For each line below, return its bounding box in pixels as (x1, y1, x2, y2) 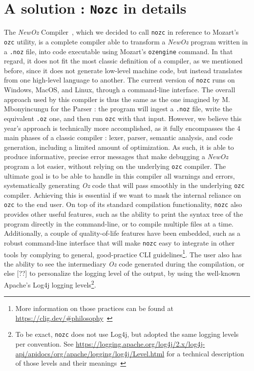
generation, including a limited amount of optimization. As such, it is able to (4, 142, 234, 152)
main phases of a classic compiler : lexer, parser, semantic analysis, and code (4, 132, 233, 143)
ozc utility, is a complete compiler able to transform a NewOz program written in (4, 36, 248, 46)
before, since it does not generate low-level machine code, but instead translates (4, 65, 243, 75)
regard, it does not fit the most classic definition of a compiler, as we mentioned (4, 56, 243, 66)
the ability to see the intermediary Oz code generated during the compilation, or (4, 258, 245, 268)
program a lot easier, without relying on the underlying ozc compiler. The (4, 161, 226, 171)
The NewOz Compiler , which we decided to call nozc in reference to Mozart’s (4, 27, 239, 37)
